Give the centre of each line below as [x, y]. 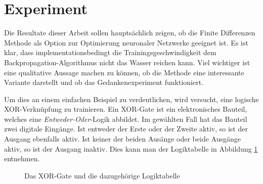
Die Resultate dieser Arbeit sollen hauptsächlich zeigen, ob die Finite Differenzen [130, 33]
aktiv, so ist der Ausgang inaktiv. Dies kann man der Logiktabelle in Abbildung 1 [131, 148]
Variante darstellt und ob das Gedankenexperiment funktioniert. [104, 82]
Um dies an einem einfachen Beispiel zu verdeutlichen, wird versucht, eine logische [131, 99]
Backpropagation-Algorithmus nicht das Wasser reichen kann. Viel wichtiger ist [127, 62]
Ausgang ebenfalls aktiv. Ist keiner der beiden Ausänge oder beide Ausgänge [122, 139]
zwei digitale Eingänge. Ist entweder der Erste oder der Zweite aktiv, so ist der [126, 129]
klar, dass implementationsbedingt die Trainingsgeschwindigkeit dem [110, 52]
